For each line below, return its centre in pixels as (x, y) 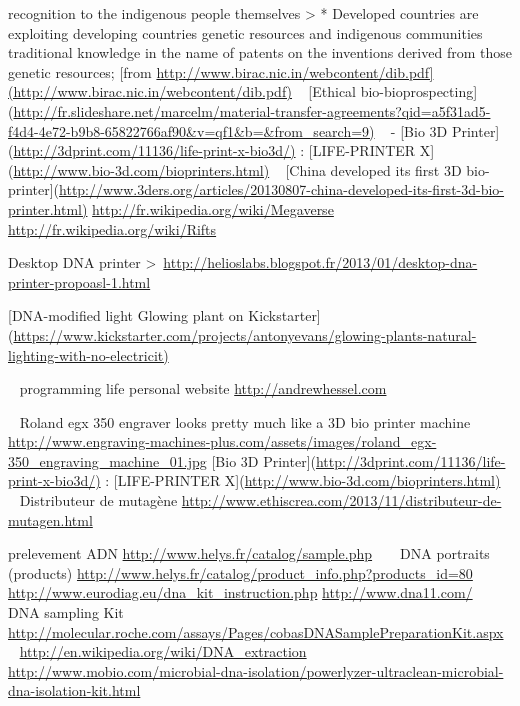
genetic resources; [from (80, 71)
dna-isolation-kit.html (74, 690)
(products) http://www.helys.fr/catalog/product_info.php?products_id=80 (240, 572)
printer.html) (48, 208)
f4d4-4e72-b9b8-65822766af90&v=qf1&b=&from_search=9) (191, 130)
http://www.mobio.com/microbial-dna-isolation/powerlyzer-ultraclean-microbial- (256, 670)
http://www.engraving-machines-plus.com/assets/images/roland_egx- (222, 441)
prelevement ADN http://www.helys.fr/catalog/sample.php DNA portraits (249, 553)
